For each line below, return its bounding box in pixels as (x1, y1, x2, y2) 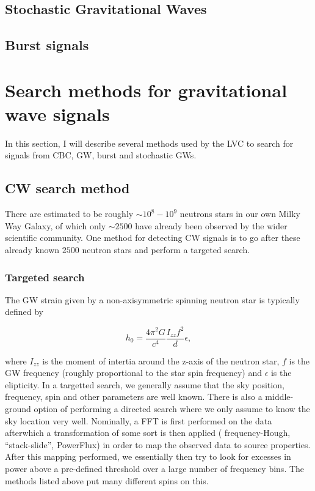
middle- (265, 390, 294, 403)
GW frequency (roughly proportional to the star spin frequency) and (5, 366, 262, 379)
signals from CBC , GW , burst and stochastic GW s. (5, 149, 197, 161)
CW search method (5, 179, 130, 198)
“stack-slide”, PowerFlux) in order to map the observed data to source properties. (5, 438, 311, 451)
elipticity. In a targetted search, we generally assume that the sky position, (5, 378, 284, 391)
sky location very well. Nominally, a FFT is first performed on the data (5, 414, 272, 427)
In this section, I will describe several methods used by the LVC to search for (5, 136, 294, 149)
